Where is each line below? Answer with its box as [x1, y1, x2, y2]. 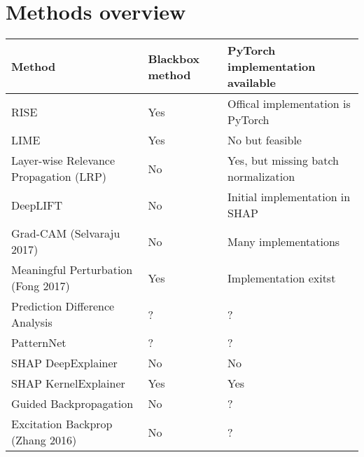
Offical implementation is [227, 95, 351, 112]
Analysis [11, 314, 52, 331]
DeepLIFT [11, 196, 63, 213]
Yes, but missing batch [227, 152, 339, 169]
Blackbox [148, 50, 200, 67]
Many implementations [227, 233, 340, 250]
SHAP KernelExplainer [11, 375, 125, 392]
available [227, 74, 276, 91]
